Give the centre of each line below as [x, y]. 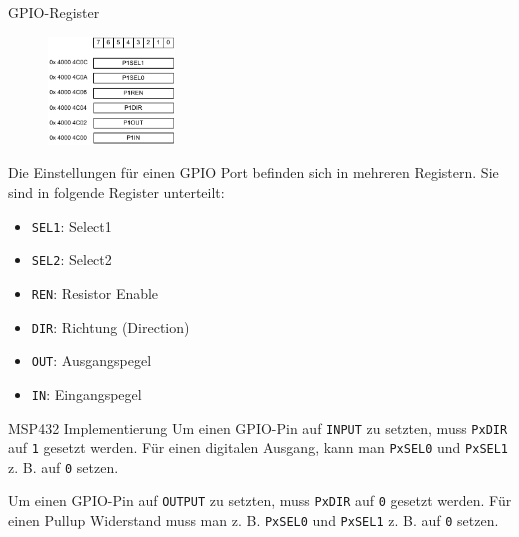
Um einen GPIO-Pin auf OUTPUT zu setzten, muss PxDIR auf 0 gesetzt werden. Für [260, 500]
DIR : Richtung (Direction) [110, 326]
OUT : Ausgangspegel [91, 360]
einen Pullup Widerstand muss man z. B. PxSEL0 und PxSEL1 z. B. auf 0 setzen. [253, 520]
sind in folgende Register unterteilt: [116, 191]
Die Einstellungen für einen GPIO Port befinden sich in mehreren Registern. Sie [253, 172]
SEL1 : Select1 [71, 225]
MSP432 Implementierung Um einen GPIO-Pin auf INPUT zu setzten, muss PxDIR [258, 427]
